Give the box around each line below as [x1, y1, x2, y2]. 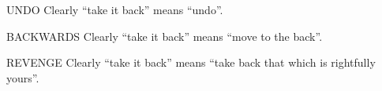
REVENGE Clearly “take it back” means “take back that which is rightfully [6, 54, 376, 71]
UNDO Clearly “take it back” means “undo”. [6, 2, 223, 17]
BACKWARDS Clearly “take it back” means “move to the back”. [6, 27, 323, 44]
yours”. [6, 69, 39, 86]
